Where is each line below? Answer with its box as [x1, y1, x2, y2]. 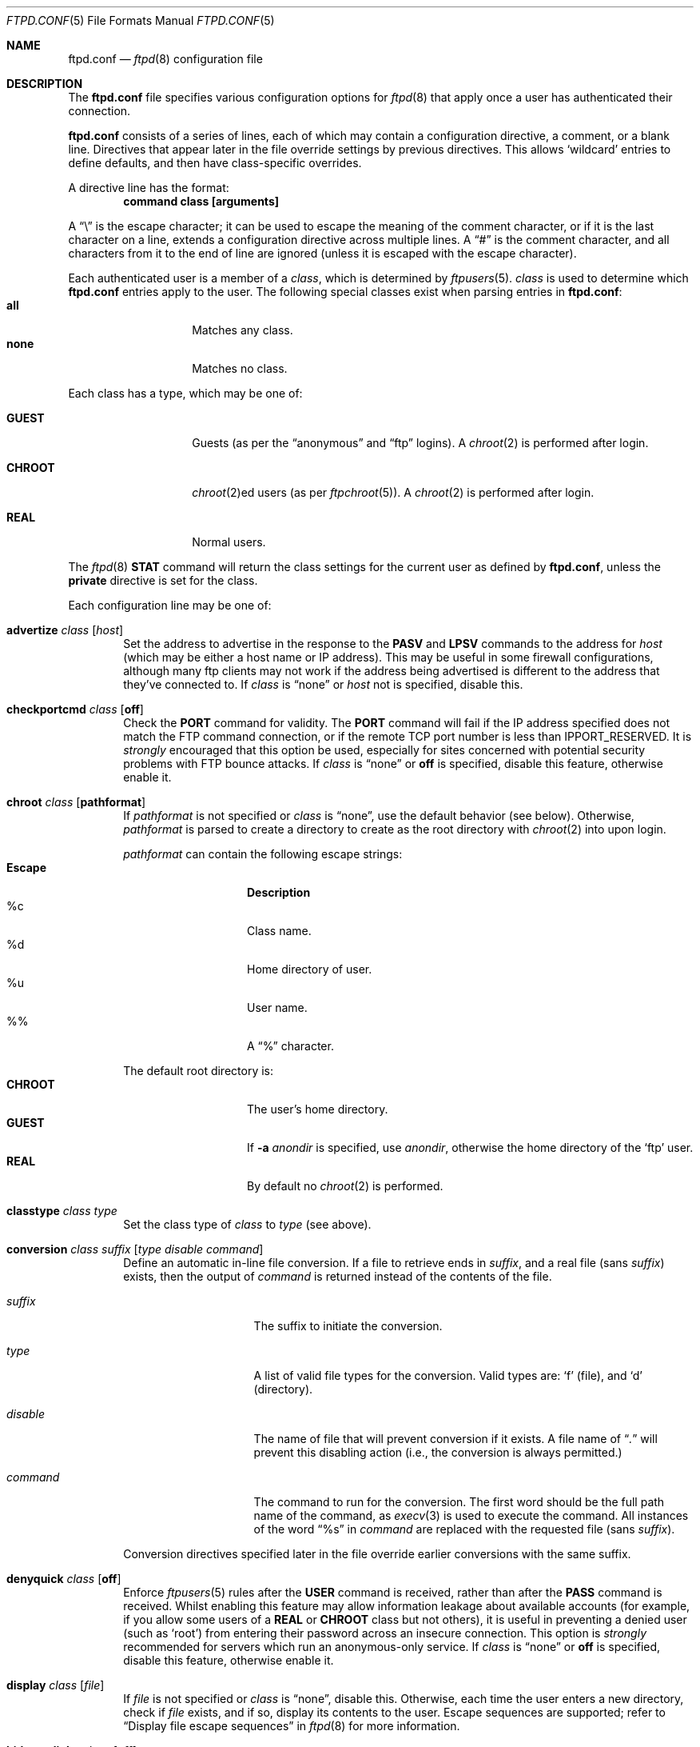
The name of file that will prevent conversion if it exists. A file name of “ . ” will [253, 1432, 658, 1445]
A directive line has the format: [68, 181, 229, 194]
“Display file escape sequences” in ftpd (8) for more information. [123, 1719, 460, 1733]
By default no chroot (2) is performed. [247, 1179, 443, 1193]
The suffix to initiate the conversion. [253, 1319, 443, 1333]
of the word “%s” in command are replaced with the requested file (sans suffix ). [253, 1522, 675, 1536]
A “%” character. [247, 1039, 334, 1053]
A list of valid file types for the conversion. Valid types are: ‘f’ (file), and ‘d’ [253, 1369, 642, 1382]
